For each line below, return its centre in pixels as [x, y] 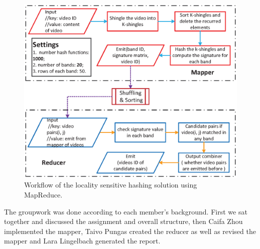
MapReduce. [43, 194]
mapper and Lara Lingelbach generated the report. [82, 241]
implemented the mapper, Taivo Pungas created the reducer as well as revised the [130, 231]
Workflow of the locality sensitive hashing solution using [111, 185]
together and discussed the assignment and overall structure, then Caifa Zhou [123, 221]
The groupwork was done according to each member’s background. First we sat [126, 211]
